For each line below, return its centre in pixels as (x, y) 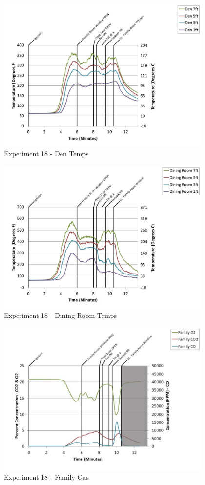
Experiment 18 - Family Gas (47, 477)
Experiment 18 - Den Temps (46, 154)
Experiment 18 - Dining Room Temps (60, 315)
